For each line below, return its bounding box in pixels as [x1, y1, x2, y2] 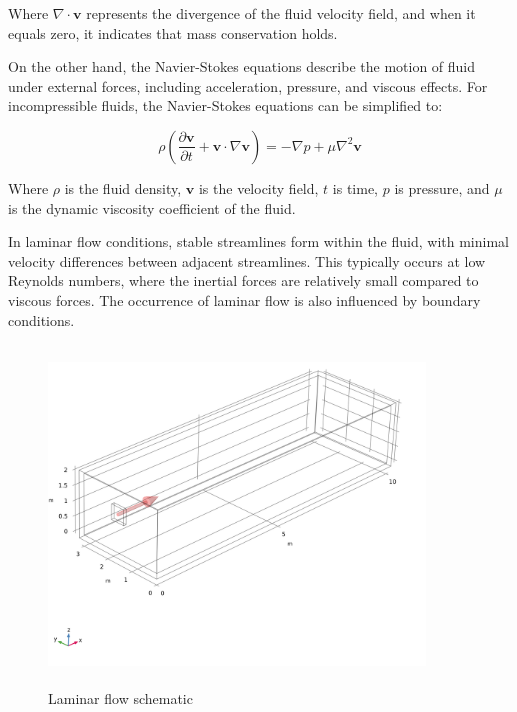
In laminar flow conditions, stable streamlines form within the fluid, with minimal [8, 231, 509, 252]
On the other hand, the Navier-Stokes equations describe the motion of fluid [8, 56, 476, 77]
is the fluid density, [64, 177, 182, 198]
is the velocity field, [198, 177, 319, 198]
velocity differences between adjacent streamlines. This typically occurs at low [8, 250, 486, 271]
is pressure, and [394, 177, 490, 198]
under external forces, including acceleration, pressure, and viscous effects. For [8, 75, 488, 96]
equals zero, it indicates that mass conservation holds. [8, 22, 338, 43]
